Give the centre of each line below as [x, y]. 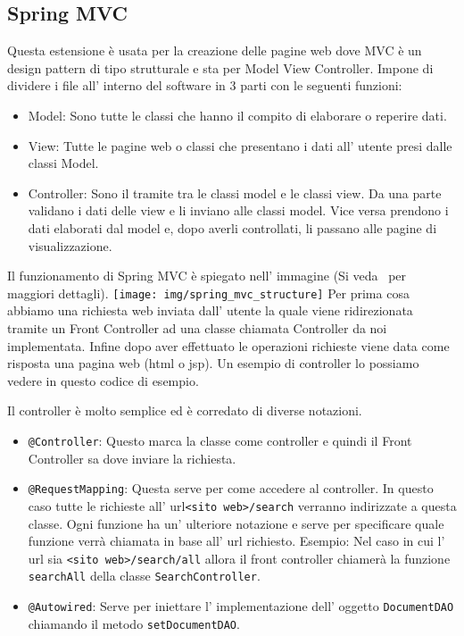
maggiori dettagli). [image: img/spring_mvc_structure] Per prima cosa [208, 293]
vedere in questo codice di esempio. [103, 380]
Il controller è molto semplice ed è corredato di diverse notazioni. [185, 410]
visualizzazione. [70, 245]
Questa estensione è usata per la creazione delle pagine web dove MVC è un [215, 50]
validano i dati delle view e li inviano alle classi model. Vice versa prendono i [238, 210]
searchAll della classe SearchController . [144, 576]
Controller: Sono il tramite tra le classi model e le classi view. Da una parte [235, 192]
